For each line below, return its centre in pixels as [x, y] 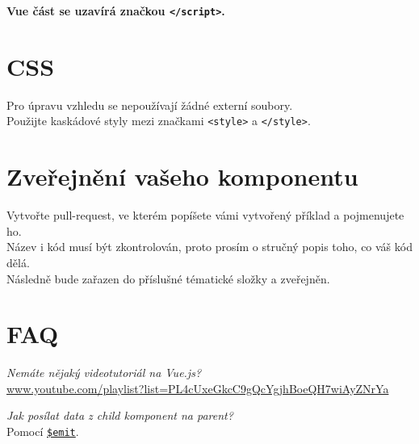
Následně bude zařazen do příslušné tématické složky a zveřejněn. [168, 278]
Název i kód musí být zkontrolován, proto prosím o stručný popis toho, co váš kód [209, 247]
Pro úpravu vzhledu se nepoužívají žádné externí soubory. [150, 105]
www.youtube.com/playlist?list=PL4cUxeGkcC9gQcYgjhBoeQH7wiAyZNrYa [198, 388]
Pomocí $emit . [43, 431]
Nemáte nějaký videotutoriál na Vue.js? [104, 373]
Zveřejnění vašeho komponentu [182, 176]
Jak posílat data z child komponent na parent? [120, 415]
